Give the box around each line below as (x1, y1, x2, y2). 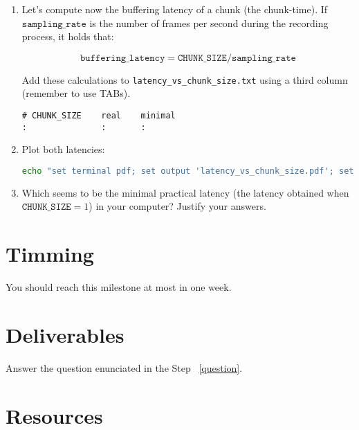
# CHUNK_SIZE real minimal (21, 111, 176, 121)
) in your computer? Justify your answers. (89, 199, 266, 213)
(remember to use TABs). (21, 86, 131, 100)
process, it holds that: (21, 29, 114, 44)
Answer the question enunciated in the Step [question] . (6, 360, 243, 375)
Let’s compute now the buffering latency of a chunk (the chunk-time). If (21, 2, 328, 16)
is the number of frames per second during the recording (89, 15, 329, 30)
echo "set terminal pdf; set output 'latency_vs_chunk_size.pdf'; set (21, 165, 354, 176)
